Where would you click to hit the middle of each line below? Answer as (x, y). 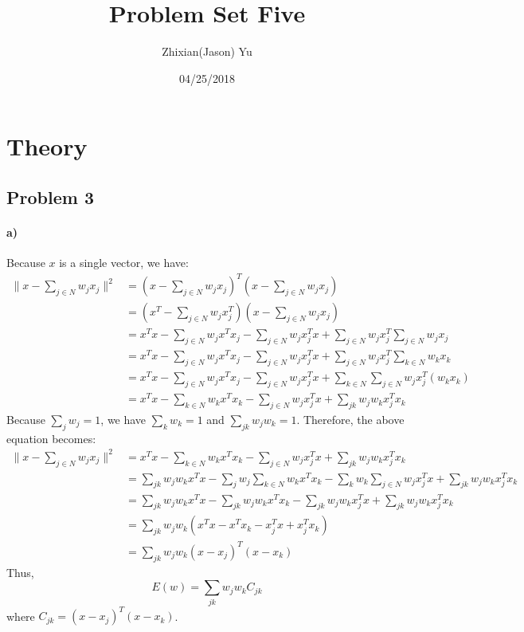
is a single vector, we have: (124, 263)
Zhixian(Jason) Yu (207, 51)
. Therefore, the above (350, 419)
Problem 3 (50, 196)
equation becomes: (51, 438)
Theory (47, 146)
